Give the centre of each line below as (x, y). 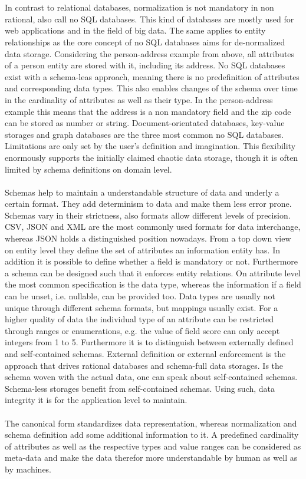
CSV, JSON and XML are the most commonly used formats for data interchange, (153, 227)
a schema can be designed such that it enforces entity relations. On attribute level (153, 272)
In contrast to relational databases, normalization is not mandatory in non (139, 7)
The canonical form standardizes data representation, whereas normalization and (151, 423)
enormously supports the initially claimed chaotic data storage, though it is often (152, 157)
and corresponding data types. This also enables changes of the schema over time (151, 88)
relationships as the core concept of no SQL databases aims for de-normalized (145, 42)
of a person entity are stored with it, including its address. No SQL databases (145, 65)
